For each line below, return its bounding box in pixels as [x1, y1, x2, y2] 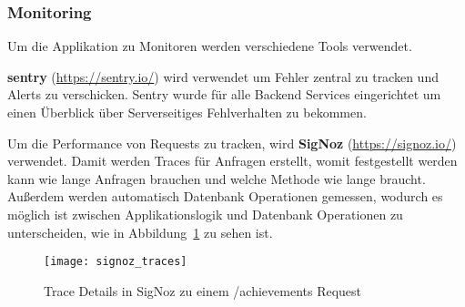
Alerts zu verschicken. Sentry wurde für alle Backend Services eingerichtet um [7, 85, 441, 104]
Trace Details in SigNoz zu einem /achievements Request [44, 281, 362, 300]
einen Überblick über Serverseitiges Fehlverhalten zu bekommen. [7, 103, 367, 121]
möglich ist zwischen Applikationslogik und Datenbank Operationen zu [7, 204, 403, 223]
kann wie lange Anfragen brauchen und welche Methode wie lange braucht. [7, 169, 426, 188]
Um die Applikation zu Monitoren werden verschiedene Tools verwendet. [7, 36, 412, 56]
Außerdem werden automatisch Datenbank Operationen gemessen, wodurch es [7, 187, 443, 206]
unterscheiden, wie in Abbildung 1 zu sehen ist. [7, 222, 273, 241]
